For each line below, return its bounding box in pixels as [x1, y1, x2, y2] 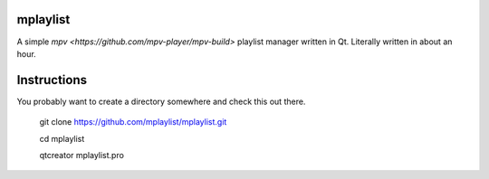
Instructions [16, 72, 88, 88]
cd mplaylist [39, 133, 85, 144]
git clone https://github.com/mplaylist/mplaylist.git [39, 117, 227, 127]
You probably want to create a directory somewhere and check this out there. [16, 96, 306, 107]
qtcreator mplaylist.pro [39, 149, 124, 160]
